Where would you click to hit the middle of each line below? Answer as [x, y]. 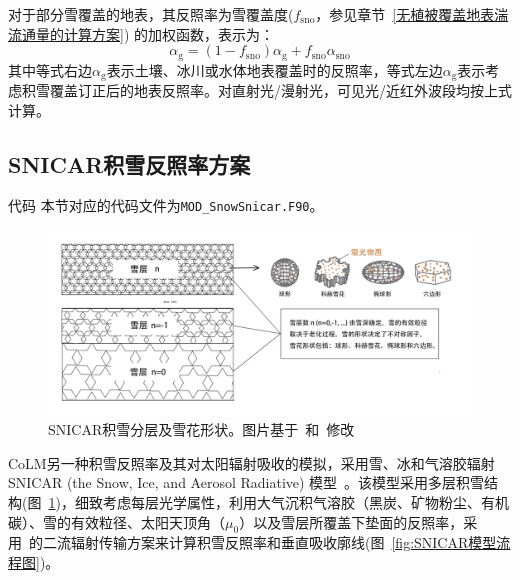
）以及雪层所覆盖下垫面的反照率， [351, 521]
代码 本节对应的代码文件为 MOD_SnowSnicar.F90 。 [166, 205]
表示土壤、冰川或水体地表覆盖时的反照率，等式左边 [274, 69]
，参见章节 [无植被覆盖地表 [405, 14]
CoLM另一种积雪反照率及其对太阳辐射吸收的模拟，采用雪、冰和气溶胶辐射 [251, 462]
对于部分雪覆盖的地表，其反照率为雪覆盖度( [151, 14]
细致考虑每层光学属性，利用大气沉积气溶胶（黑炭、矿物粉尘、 [277, 502]
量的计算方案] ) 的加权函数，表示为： [155, 33]
